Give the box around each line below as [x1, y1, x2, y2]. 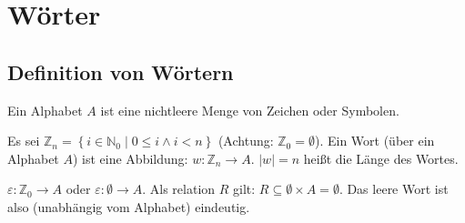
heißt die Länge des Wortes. [303, 148, 459, 167]
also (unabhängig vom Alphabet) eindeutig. [7, 197, 250, 216]
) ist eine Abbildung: [72, 148, 188, 167]
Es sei [7, 131, 40, 150]
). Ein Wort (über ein [314, 131, 435, 150]
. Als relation [142, 179, 216, 198]
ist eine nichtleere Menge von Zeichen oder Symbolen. [100, 100, 399, 119]
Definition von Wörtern [7, 57, 234, 86]
